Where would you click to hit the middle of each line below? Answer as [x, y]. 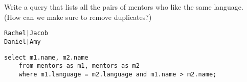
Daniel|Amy [23, 42]
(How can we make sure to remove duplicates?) [78, 17]
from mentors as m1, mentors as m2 [79, 66]
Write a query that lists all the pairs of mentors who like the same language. [124, 7]
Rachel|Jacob [26, 33]
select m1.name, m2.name [46, 57]
